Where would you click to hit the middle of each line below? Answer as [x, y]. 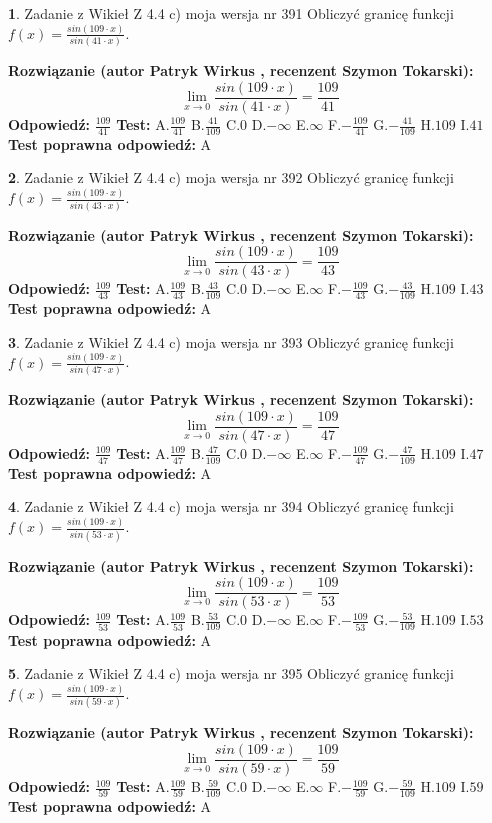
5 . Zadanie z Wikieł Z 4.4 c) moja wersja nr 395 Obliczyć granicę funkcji [231, 673]
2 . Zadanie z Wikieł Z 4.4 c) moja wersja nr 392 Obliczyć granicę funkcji [231, 177]
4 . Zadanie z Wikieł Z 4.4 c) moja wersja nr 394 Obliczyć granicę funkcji [231, 506]
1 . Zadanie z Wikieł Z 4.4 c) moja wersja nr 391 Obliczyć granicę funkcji [231, 13]
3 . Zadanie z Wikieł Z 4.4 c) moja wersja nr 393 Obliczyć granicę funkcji [231, 341]
